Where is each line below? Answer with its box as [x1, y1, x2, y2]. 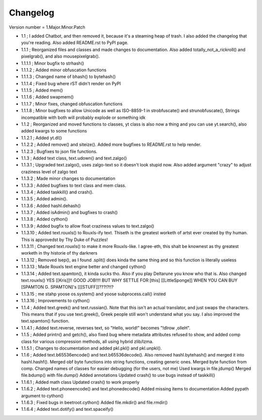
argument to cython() [21, 393, 64, 399]
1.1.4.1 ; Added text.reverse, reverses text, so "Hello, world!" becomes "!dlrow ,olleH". [21, 325, 191, 331]
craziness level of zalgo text [21, 169, 77, 175]
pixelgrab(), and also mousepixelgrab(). [21, 53, 100, 59]
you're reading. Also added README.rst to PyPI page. [21, 40, 129, 46]
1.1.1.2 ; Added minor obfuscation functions [21, 67, 107, 73]
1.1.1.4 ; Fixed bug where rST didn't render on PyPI [21, 81, 121, 86]
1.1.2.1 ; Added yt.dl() [21, 135, 62, 141]
